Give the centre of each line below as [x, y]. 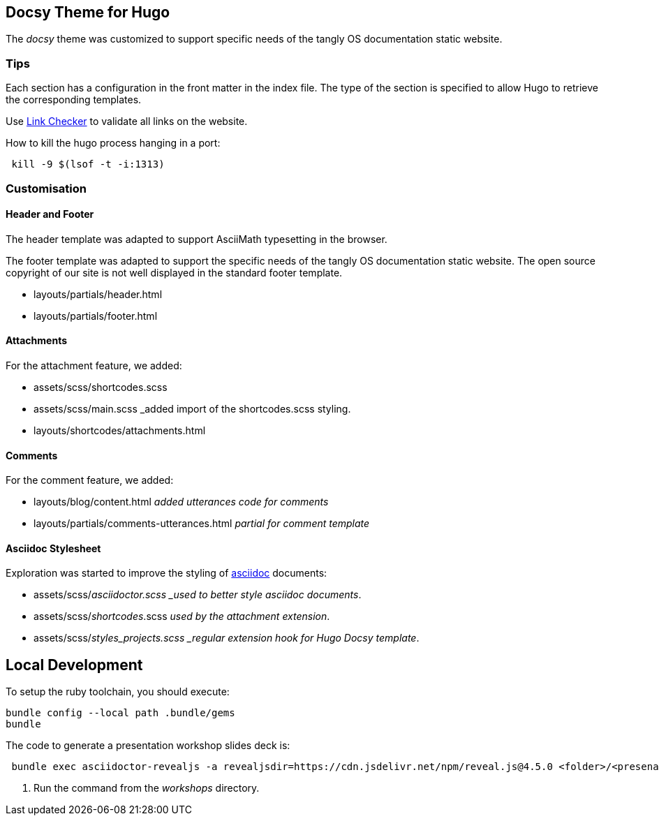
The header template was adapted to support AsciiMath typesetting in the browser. [197, 239]
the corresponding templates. [74, 100]
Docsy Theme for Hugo [88, 12]
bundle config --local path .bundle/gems [120, 713]
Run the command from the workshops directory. [147, 788]
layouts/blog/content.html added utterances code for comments [181, 502]
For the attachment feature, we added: [94, 365]
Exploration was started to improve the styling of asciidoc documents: [166, 573]
